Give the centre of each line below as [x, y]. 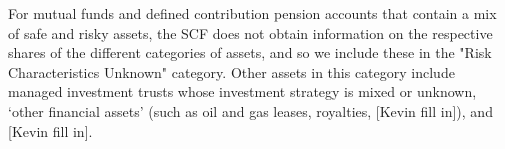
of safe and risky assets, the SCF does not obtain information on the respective [250, 32]
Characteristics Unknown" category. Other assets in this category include [231, 71]
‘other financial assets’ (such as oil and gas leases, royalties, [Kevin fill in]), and [250, 110]
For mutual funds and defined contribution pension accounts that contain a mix [252, 13]
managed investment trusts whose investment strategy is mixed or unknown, [242, 91]
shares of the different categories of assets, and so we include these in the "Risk [250, 52]
